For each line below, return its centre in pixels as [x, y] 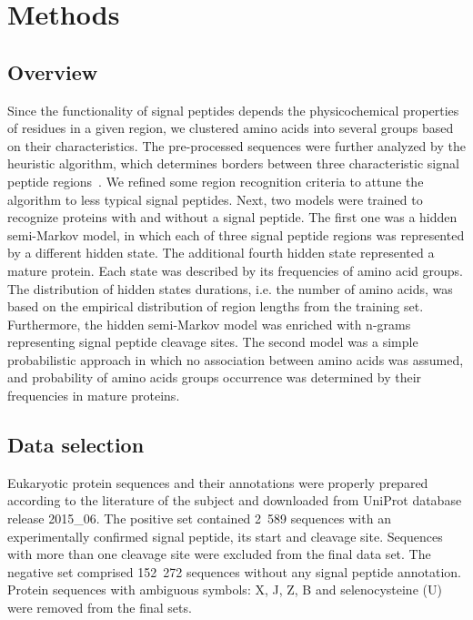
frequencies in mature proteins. [94, 396]
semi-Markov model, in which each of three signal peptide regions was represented [236, 234]
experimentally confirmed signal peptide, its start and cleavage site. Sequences [225, 536]
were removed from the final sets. [100, 608]
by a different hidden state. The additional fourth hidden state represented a [221, 253]
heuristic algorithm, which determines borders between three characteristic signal [233, 163]
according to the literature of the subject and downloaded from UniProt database [235, 500]
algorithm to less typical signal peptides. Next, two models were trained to [215, 199]
